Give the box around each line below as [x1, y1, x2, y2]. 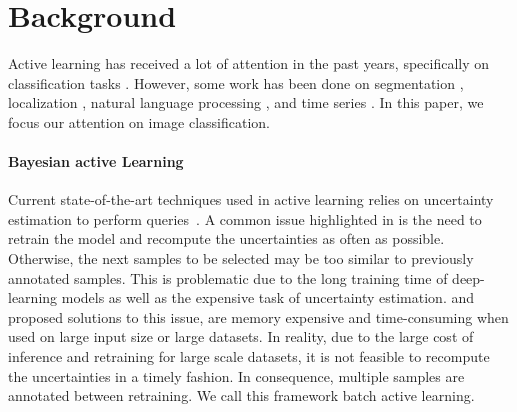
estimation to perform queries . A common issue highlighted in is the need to [8, 208, 482, 229]
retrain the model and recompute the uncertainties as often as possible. [8, 228, 445, 249]
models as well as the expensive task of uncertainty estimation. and [61, 287, 475, 308]
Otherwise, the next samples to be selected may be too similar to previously [8, 248, 474, 269]
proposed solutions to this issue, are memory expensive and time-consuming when [8, 306, 509, 327]
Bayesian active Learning [8, 151, 184, 172]
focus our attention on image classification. [8, 111, 270, 132]
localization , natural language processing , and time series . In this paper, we [8, 92, 484, 113]
